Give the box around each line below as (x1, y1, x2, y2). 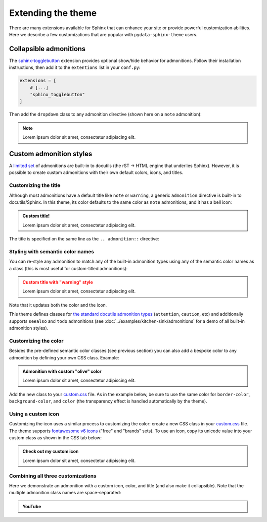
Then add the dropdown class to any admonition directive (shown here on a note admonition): (9, 112, 202, 117)
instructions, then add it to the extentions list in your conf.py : (9, 64, 141, 70)
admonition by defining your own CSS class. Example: (9, 354, 119, 360)
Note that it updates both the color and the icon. (9, 302, 107, 308)
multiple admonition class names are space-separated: (9, 490, 121, 496)
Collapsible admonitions (9, 45, 86, 53)
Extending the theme (9, 7, 97, 18)
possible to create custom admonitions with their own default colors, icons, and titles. (9, 170, 183, 175)
